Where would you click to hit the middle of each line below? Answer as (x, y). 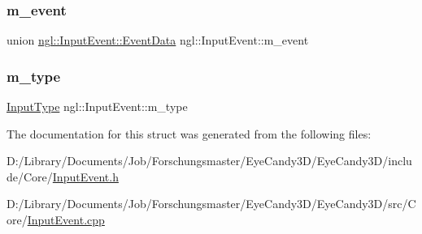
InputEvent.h (85, 176)
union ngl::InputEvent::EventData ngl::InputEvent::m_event (158, 40)
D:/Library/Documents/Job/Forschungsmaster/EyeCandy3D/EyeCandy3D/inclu (209, 161)
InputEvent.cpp (66, 219)
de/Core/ (30, 176)
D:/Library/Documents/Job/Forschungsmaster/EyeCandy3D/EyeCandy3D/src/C (211, 204)
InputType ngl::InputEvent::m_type (97, 106)
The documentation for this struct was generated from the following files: (189, 133)
